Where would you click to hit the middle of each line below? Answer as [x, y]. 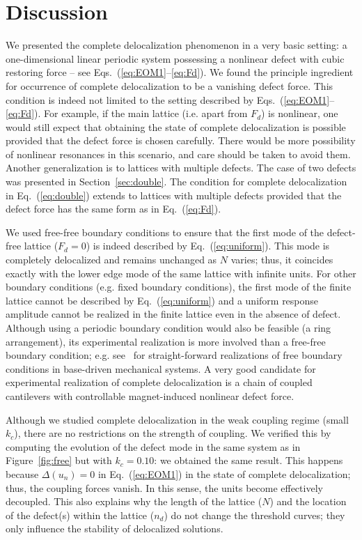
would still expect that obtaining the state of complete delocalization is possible [176, 126]
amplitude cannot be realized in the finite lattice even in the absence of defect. [173, 314]
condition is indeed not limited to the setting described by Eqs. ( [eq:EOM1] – [170, 99]
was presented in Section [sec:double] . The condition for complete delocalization [176, 182]
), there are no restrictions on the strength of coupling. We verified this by [173, 433]
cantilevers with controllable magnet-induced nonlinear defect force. [150, 395]
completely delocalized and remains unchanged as [111, 260]
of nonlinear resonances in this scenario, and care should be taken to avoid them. [178, 154]
